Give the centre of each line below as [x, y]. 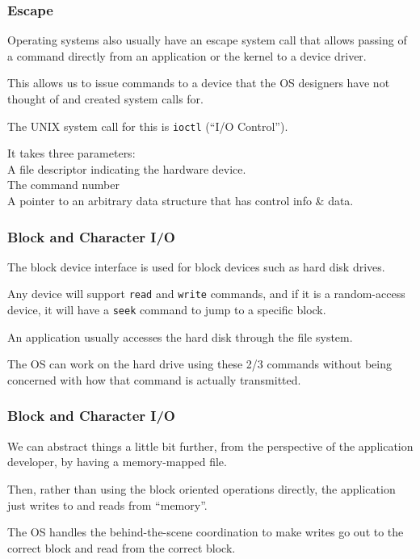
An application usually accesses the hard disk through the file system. [180, 336]
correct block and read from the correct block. [122, 547]
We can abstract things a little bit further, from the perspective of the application [210, 446]
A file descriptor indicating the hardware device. [127, 168]
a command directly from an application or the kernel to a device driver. [187, 55]
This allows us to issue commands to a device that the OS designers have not [199, 83]
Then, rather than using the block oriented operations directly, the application [202, 488]
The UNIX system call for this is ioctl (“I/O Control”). [148, 126]
